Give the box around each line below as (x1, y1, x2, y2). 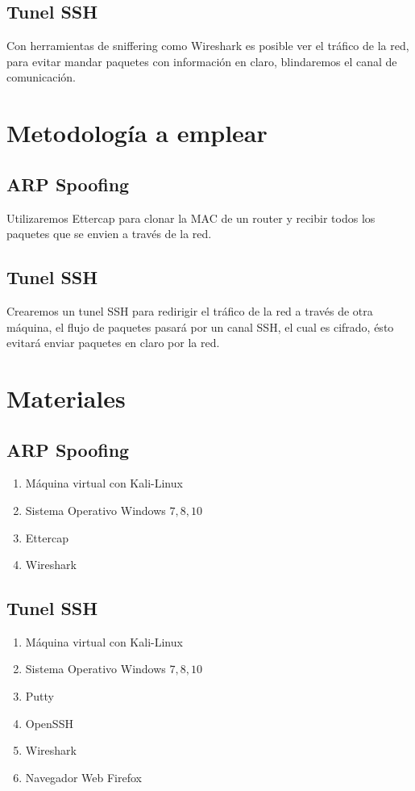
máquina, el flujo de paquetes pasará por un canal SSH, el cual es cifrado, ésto (6, 318, 394, 335)
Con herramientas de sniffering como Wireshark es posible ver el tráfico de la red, (6, 37, 409, 54)
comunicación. (6, 69, 76, 86)
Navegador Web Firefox (25, 768, 142, 785)
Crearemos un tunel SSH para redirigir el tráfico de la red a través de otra (6, 302, 373, 319)
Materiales (6, 381, 126, 414)
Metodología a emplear (6, 116, 268, 149)
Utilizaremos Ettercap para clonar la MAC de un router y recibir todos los (6, 209, 376, 226)
